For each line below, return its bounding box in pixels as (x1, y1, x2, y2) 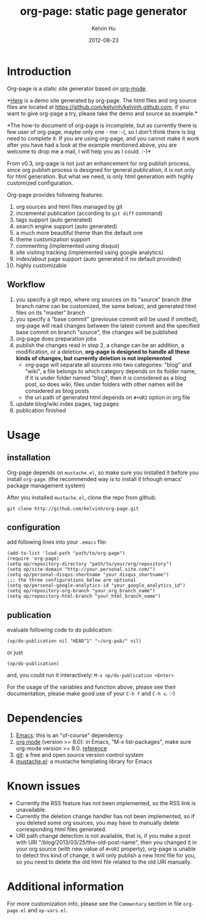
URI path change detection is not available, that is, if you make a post (15, 832, 191, 839)
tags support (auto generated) (15, 216, 93, 223)
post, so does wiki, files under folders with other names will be (25, 381, 183, 388)
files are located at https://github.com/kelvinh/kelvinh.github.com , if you (7, 103, 189, 110)
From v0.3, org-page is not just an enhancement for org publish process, (7, 160, 191, 167)
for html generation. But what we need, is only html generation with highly (7, 172, 194, 180)
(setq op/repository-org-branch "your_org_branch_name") (7, 588, 156, 594)
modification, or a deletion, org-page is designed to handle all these (15, 348, 190, 355)
